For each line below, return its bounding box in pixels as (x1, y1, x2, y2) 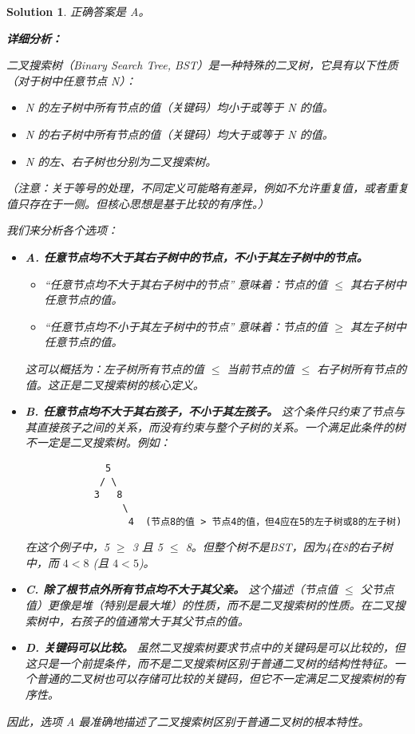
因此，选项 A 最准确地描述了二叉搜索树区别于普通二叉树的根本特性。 (6, 712, 370, 729)
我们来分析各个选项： (6, 222, 118, 239)
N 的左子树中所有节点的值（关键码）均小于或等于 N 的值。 (25, 99, 334, 116)
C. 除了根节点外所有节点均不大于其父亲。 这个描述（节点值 (25, 581, 338, 598)
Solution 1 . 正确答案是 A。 (6, 3, 150, 19)
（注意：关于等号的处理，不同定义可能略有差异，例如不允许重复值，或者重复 (6, 180, 409, 196)
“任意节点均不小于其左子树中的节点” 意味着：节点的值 (44, 318, 328, 334)
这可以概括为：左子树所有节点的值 (25, 360, 204, 377)
